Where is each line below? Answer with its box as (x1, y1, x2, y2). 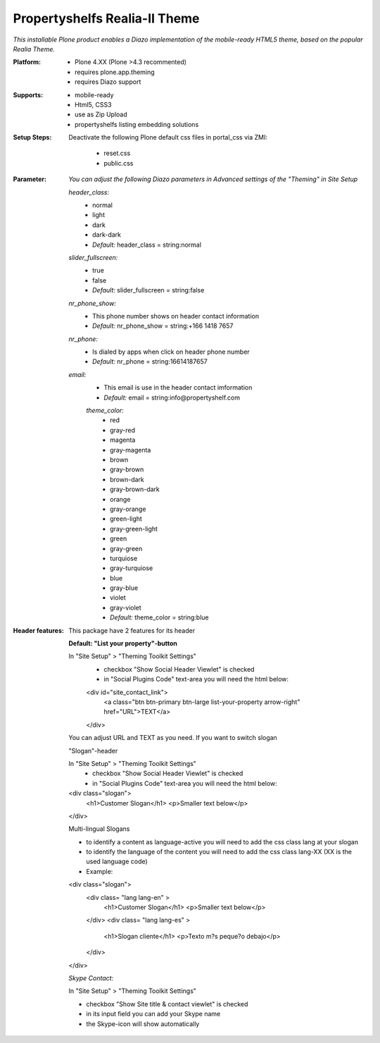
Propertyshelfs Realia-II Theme (13, 11, 200, 26)
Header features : (13, 626, 65, 634)
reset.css (103, 149, 131, 158)
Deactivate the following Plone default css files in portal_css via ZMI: (68, 133, 267, 142)
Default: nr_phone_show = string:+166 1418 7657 (92, 321, 234, 331)
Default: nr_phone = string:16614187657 (92, 357, 208, 366)
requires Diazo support (75, 78, 141, 86)
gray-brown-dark (110, 485, 160, 493)
